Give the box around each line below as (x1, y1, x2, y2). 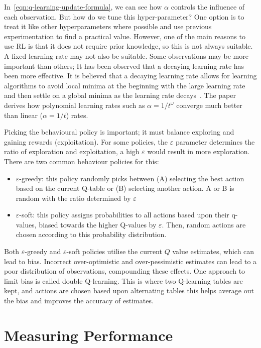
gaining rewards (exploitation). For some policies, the (4, 136, 168, 147)
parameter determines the (175, 136, 255, 147)
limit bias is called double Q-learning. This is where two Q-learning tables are (4, 275, 243, 286)
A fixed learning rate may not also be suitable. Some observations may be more (4, 50, 248, 61)
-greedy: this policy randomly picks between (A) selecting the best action (19, 173, 244, 183)
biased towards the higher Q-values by (39, 219, 157, 229)
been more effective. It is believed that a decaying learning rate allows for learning (4, 70, 257, 81)
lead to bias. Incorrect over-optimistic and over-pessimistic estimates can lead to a (4, 256, 257, 266)
